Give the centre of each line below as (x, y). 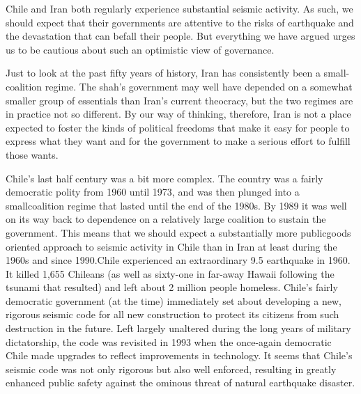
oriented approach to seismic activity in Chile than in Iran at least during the (171, 246)
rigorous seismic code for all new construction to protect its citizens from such (172, 314)
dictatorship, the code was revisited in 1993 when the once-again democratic (169, 341)
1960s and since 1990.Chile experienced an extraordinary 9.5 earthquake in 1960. (178, 260)
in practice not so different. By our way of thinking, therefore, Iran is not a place (178, 114)
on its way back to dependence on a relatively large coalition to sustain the (166, 219)
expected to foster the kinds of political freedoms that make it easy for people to (178, 127)
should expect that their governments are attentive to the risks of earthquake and (180, 22)
